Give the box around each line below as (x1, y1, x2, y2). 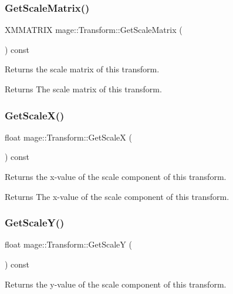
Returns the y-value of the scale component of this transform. (5, 278, 227, 290)
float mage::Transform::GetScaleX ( (5, 131, 132, 143)
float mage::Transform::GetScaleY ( (5, 238, 132, 250)
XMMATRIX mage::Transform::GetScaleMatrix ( (5, 24, 183, 36)
